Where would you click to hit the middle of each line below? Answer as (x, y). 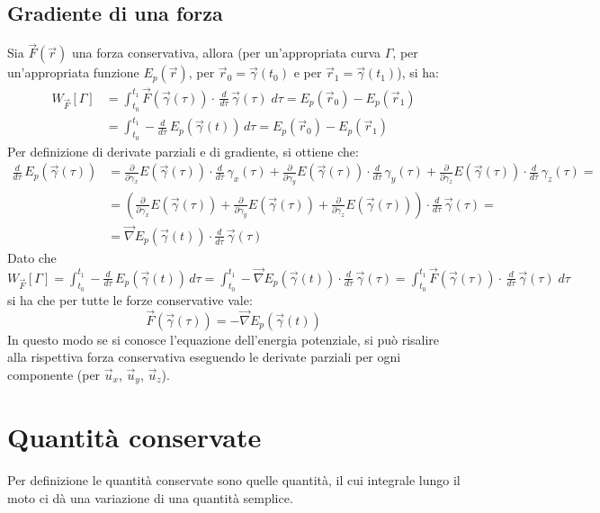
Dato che (32, 257)
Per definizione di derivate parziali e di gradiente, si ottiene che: (183, 151)
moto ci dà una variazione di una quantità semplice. (150, 497)
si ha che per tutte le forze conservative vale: (130, 299)
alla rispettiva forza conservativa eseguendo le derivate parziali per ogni (204, 357)
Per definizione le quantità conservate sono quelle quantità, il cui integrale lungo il (234, 480)
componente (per (54, 374)
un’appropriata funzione (73, 72)
